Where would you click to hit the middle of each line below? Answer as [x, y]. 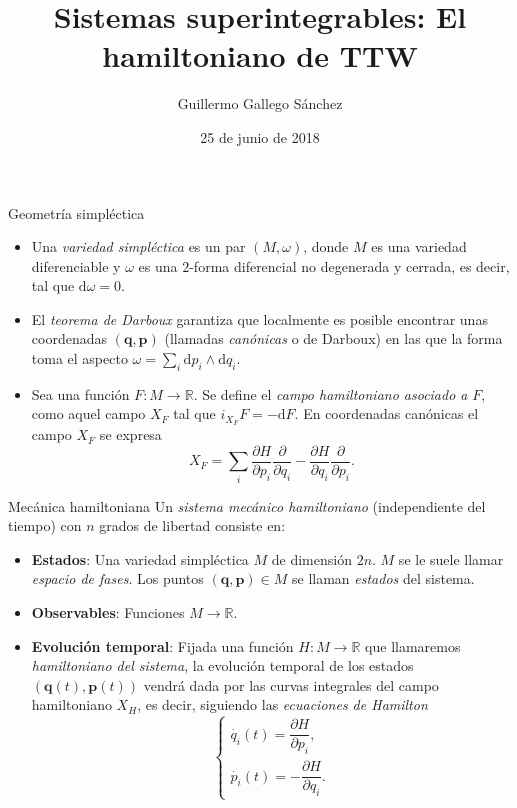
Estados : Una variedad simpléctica [140, 558]
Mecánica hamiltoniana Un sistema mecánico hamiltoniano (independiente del [247, 505]
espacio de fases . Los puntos [117, 578]
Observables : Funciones [108, 612]
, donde [326, 246]
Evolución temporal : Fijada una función [162, 645]
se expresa [130, 434]
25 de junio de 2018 [260, 136]
